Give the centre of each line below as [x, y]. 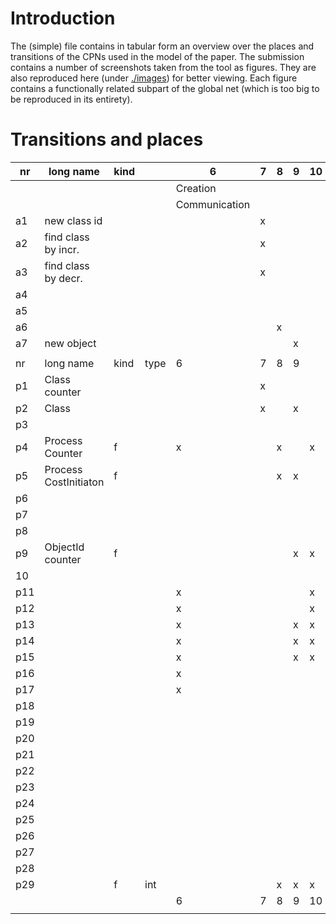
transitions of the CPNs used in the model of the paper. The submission [157, 56]
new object [70, 343]
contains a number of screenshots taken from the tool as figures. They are [163, 67]
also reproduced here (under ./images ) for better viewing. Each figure [154, 78]
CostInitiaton [74, 482]
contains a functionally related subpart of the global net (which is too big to [165, 88]
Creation [196, 188]
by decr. [63, 278]
